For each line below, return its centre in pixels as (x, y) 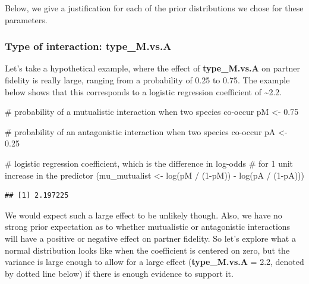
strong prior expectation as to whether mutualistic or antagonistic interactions (148, 227)
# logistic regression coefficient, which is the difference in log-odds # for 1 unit (149, 163)
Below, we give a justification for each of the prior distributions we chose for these (154, 8)
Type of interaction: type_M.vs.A (88, 46)
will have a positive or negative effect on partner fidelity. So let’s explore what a (150, 238)
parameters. (26, 19)
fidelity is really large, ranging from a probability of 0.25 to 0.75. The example (147, 80)
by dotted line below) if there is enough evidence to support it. (119, 273)
